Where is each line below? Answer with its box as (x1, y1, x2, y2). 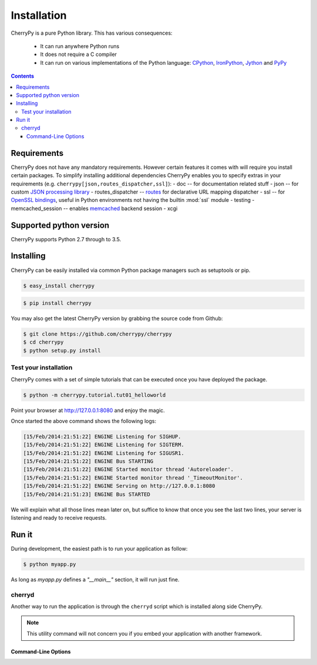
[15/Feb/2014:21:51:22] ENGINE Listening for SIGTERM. (23, 441, 184, 448)
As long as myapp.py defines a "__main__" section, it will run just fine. (11, 576, 180, 583)
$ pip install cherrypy (23, 300, 92, 307)
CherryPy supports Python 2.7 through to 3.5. (11, 235, 122, 242)
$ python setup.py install (23, 347, 101, 354)
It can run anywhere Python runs (40, 42, 120, 49)
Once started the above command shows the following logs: (11, 417, 157, 424)
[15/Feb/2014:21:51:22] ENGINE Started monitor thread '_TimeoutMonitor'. (23, 474, 244, 481)
